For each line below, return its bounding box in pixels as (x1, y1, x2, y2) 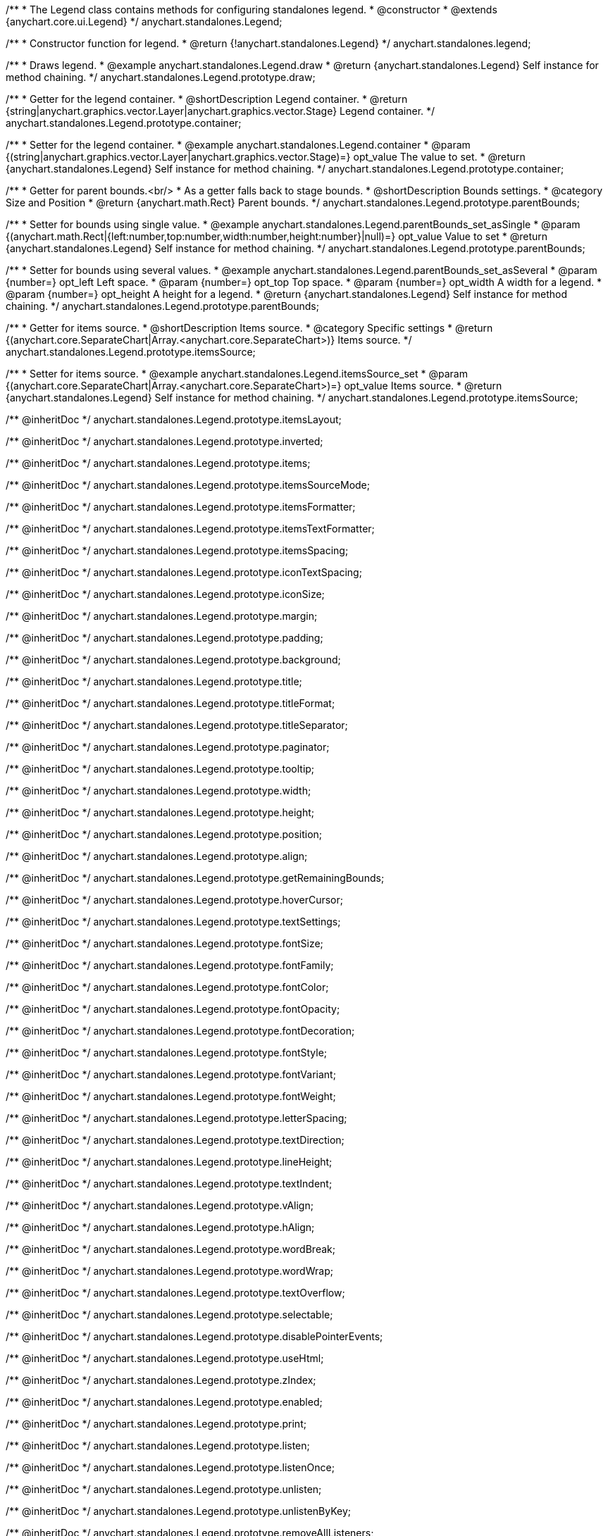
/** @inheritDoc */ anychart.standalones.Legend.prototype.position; (6, 828, 323, 840)
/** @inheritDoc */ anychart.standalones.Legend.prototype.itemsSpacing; (6, 544, 349, 556)
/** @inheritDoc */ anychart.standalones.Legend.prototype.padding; (6, 632, 323, 644)
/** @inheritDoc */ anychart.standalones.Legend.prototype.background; (6, 654, 341, 666)
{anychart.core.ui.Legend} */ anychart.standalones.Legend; (6, 15, 283, 27)
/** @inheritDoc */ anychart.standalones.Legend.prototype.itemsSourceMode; (6, 479, 370, 491)
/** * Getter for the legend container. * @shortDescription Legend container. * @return (6, 93, 408, 105)
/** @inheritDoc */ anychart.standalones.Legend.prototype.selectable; (6, 1309, 333, 1320)
